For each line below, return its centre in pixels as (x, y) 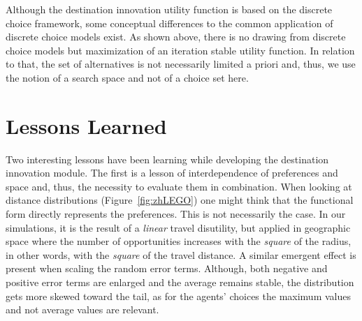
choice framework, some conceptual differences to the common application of (169, 23)
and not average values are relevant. (82, 309)
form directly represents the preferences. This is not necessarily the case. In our (176, 214)
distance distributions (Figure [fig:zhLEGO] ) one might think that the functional (180, 200)
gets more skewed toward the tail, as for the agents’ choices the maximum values (178, 296)
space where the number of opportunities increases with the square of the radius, (179, 241)
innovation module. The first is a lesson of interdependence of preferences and (172, 173)
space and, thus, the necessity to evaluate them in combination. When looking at (179, 186)
